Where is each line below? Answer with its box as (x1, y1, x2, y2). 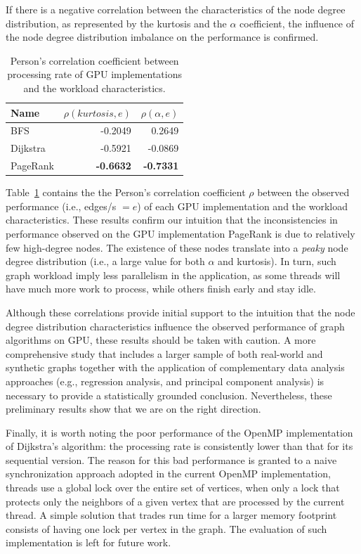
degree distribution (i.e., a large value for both (6, 254, 205, 269)
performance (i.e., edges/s (6, 198, 117, 213)
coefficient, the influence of (239, 15, 355, 30)
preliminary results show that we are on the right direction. (6, 401, 261, 416)
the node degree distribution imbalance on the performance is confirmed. (6, 30, 319, 44)
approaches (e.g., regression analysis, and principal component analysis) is (6, 373, 324, 388)
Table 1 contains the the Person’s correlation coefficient (6, 185, 246, 200)
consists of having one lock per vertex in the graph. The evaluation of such (6, 521, 327, 536)
